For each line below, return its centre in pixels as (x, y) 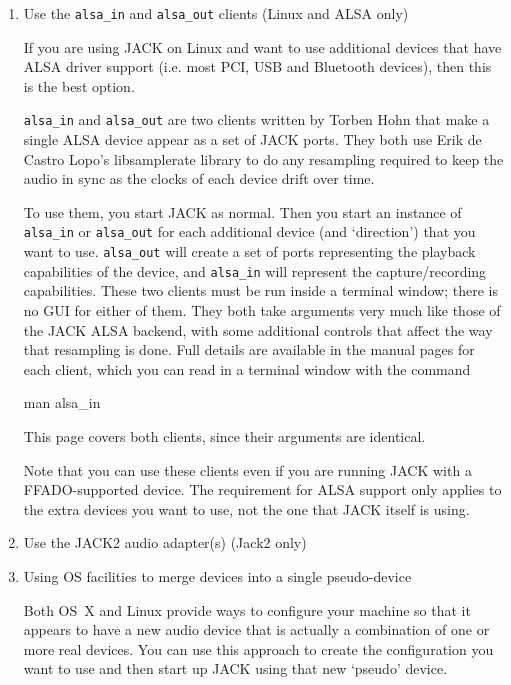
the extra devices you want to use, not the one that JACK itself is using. (246, 508)
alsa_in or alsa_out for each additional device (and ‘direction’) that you (249, 231)
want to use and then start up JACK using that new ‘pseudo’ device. (235, 668)
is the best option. (79, 85)
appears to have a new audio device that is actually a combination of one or (256, 629)
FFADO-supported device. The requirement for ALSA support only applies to (262, 489)
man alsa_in (62, 402)
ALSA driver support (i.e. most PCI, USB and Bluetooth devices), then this (257, 66)
